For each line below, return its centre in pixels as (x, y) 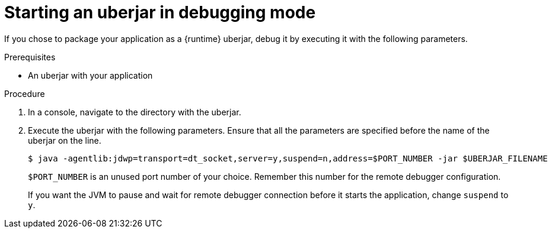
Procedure (25, 93)
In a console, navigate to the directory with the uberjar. (135, 112)
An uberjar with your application (90, 75)
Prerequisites (30, 57)
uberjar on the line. (65, 140)
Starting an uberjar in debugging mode (160, 12)
